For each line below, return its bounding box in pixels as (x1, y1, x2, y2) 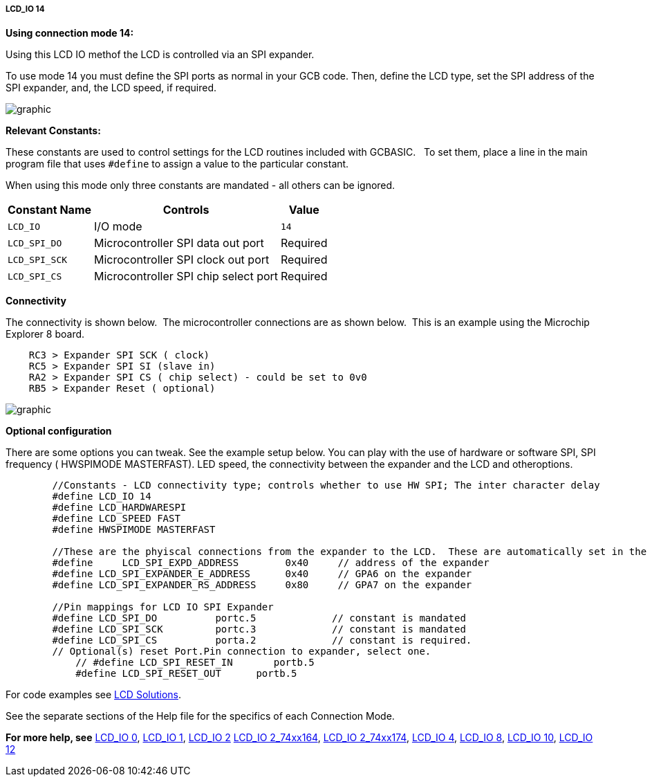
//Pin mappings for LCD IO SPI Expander (52, 601, 274, 613)
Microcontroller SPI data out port (94, 236, 264, 251)
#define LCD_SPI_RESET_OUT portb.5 (75, 668, 297, 680)
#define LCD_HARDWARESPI (52, 502, 187, 513)
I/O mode (94, 219, 142, 234)
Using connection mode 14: (6, 27, 134, 39)
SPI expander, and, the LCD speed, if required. (6, 82, 217, 94)
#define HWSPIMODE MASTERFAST (52, 524, 216, 536)
